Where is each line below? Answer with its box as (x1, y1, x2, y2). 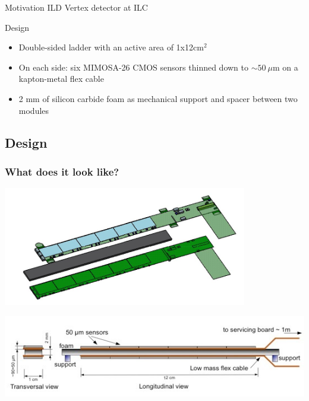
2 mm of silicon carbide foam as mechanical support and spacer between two (18, 92, 298, 104)
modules (18, 104, 49, 116)
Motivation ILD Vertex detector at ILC (5, 1, 148, 13)
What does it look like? (5, 164, 119, 179)
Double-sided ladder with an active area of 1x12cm (18, 41, 204, 53)
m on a (273, 61, 298, 73)
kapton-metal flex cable (18, 72, 104, 85)
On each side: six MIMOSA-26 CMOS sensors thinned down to (18, 61, 248, 73)
